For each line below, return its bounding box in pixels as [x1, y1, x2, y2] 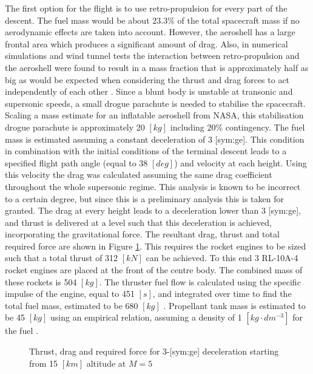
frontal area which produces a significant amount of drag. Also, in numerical [5, 37, 288, 50]
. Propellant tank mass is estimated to [163, 299, 306, 311]
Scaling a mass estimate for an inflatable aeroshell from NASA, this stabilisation [5, 109, 304, 121]
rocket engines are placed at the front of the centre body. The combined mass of [5, 263, 303, 276]
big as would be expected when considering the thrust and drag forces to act [5, 73, 290, 86]
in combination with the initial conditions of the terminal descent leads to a [5, 144, 287, 157]
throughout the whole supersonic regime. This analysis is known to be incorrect [5, 180, 301, 192]
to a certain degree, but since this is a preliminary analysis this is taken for [5, 192, 284, 205]
